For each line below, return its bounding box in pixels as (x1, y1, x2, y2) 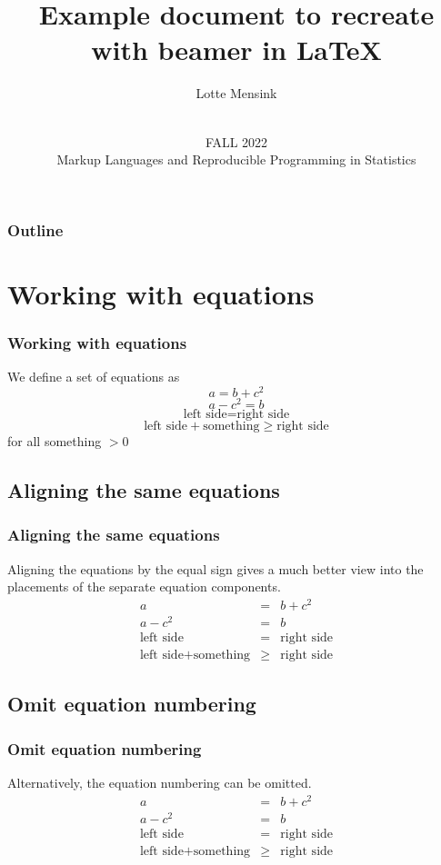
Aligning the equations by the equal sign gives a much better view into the (7, 559, 424, 578)
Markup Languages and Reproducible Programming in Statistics (56, 150, 416, 169)
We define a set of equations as (7, 367, 180, 386)
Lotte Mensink (195, 84, 277, 103)
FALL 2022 (205, 132, 268, 151)
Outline (7, 218, 64, 241)
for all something (7, 431, 102, 450)
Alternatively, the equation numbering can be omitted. (7, 773, 312, 792)
